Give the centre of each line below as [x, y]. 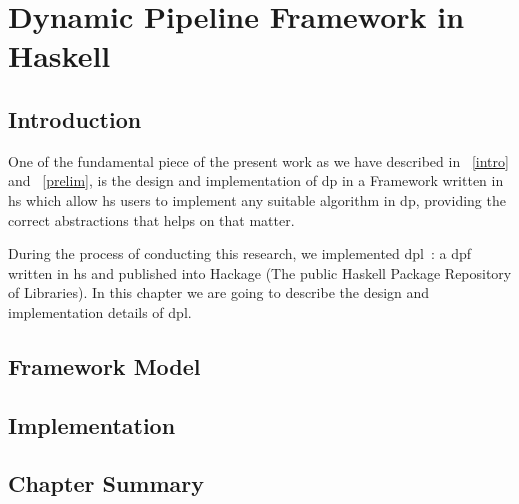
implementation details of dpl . [100, 311]
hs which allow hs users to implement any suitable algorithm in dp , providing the [257, 199]
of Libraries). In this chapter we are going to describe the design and [219, 292]
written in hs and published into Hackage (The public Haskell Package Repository [260, 272]
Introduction [75, 118]
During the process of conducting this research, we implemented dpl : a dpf [240, 253]
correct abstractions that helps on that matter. [151, 219]
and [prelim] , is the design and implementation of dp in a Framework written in [256, 180]
